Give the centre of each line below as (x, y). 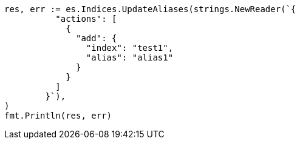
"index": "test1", (130, 48)
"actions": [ (86, 19)
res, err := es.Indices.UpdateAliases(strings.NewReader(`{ (150, 9)
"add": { (97, 38)
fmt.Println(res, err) (58, 116)
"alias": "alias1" (130, 57)
